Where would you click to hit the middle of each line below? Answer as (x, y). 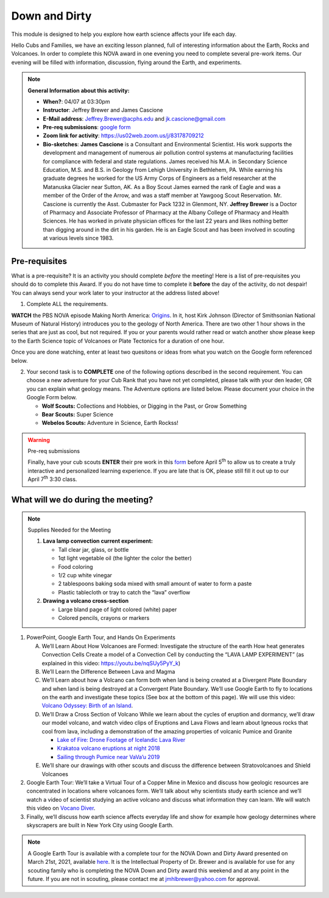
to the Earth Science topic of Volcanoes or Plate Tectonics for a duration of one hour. (118, 341)
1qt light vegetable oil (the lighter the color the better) (125, 558)
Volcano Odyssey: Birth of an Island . (87, 706)
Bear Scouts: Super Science (78, 414)
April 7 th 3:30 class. (52, 479)
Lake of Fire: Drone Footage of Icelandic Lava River (121, 740)
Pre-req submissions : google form (87, 127)
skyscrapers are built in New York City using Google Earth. (100, 825)
